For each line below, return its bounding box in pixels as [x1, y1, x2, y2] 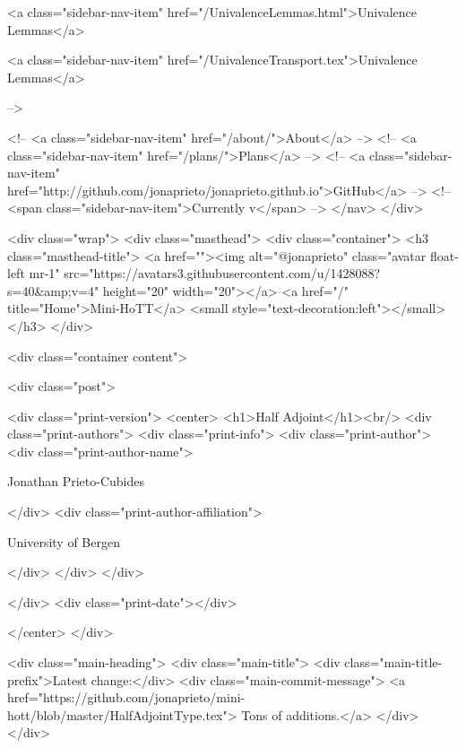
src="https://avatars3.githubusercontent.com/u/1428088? [64, 264, 381, 283]
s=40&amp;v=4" [7, 281, 99, 300]
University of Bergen [7, 532, 120, 551]
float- [429, 246, 459, 265]
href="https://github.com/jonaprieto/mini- [7, 688, 246, 707]
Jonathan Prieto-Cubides [7, 472, 144, 491]
